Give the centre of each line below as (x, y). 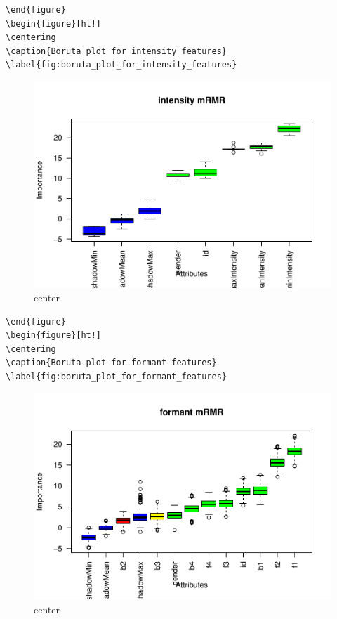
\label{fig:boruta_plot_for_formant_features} (116, 377)
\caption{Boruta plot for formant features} (111, 363)
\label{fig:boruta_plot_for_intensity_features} (121, 65)
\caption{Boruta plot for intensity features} (116, 51)
